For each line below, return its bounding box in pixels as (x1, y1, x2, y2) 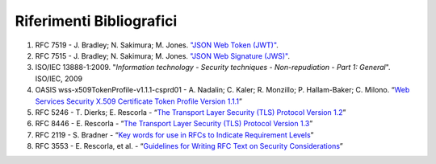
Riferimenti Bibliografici (15, 12, 178, 30)
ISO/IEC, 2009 (35, 73, 83, 84)
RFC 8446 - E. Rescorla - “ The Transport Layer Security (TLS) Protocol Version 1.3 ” (35, 119, 313, 129)
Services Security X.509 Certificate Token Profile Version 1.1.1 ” (35, 96, 242, 106)
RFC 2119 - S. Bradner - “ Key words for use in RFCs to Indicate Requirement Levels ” (35, 129, 314, 140)
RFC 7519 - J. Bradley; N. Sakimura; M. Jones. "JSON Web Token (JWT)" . (35, 40, 279, 50)
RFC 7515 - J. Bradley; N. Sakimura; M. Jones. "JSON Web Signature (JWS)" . (35, 51, 291, 60)
